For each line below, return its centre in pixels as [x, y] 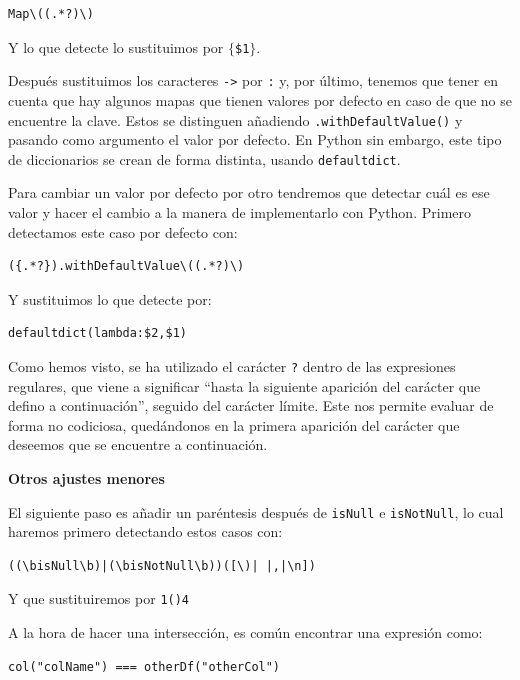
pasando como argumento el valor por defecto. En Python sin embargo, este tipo [255, 139]
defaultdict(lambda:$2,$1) [97, 333]
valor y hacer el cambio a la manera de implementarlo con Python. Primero [239, 212]
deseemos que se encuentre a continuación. [138, 444]
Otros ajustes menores [86, 478]
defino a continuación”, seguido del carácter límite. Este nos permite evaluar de [251, 405]
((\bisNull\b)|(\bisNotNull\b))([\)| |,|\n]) [162, 565]
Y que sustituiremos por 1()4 [99, 598]
